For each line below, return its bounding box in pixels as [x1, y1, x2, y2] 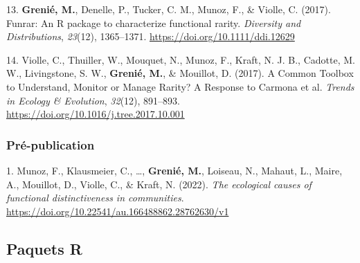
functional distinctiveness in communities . [6, 190, 184, 205]
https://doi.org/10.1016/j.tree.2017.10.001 [6, 107, 185, 121]
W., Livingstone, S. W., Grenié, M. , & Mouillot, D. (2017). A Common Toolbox [6, 66, 354, 80]
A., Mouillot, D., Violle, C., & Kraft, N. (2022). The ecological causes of [6, 176, 312, 191]
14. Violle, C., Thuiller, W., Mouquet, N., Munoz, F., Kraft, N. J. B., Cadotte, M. [6, 52, 355, 66]
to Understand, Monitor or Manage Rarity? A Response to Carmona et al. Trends [6, 79, 354, 93]
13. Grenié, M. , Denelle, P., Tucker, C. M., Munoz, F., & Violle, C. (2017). [6, 2, 331, 16]
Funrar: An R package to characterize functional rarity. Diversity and [6, 15, 301, 30]
